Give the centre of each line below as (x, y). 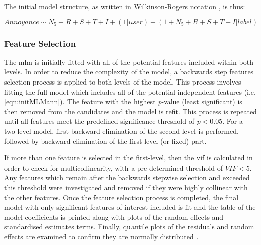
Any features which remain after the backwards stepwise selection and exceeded (127, 177)
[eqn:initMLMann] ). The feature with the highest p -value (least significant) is (123, 101)
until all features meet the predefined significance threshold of (99, 121)
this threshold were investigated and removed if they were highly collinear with (126, 187)
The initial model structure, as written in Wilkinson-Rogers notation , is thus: (125, 6)
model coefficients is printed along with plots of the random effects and (114, 217)
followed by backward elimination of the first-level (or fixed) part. (105, 141)
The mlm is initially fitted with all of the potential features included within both (129, 62)
